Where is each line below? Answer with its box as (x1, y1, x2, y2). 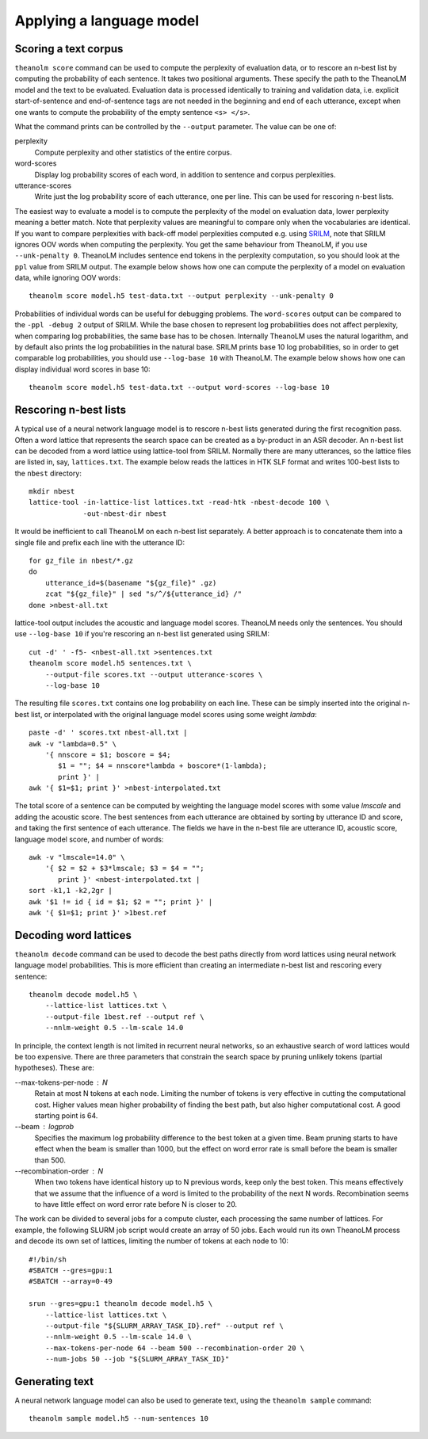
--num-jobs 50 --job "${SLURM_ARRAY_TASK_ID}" (44, 1355, 230, 1364)
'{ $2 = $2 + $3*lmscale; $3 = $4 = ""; (44, 864, 205, 873)
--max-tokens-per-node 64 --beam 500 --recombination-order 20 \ (44, 1343, 305, 1353)
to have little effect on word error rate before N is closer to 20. (34, 1200, 238, 1209)
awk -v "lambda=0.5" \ (29, 739, 117, 748)
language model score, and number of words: (14, 834, 164, 844)
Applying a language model (14, 12, 200, 29)
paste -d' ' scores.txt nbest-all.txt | (29, 728, 188, 737)
